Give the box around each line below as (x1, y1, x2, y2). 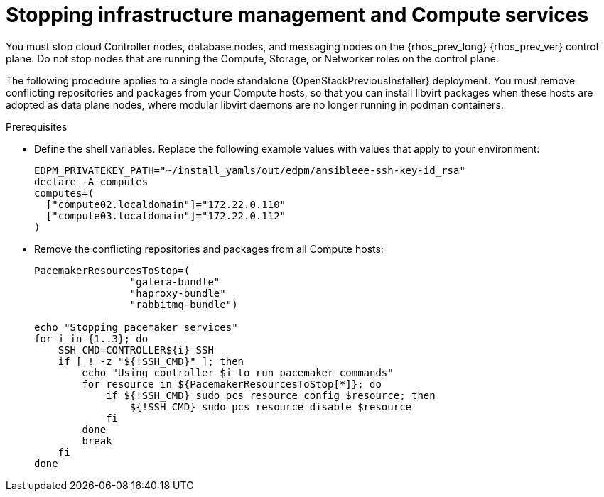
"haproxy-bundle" (129, 287, 226, 299)
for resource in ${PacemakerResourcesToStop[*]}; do (82, 378, 382, 390)
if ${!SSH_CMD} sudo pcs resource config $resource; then (106, 389, 436, 401)
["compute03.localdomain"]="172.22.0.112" (45, 209, 286, 222)
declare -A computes (34, 175, 149, 187)
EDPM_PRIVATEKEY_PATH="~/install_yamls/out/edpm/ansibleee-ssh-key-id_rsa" (34, 164, 465, 176)
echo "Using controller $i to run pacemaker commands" (82, 366, 394, 378)
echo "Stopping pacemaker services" (34, 321, 238, 333)
